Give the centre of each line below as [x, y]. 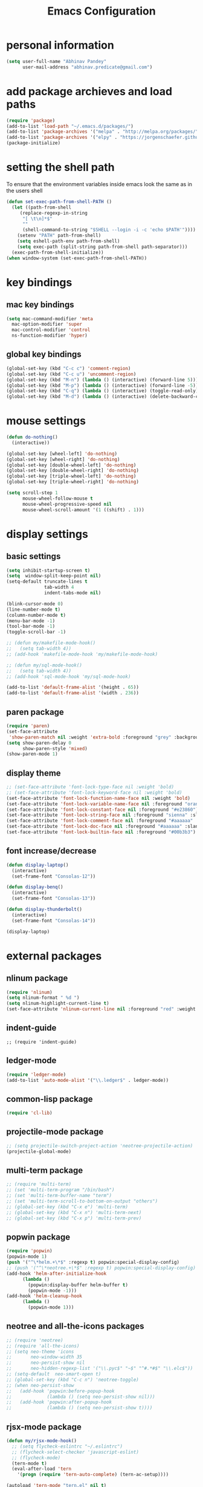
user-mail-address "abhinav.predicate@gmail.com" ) [87, 67]
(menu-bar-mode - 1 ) [31, 621]
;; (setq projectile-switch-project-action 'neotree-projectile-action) [100, 1146]
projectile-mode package [55, 1132]
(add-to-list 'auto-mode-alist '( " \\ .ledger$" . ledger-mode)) [88, 1080]
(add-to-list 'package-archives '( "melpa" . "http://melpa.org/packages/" [102, 132]
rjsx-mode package [44, 1427]
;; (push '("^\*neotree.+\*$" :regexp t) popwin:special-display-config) [101, 1268]
